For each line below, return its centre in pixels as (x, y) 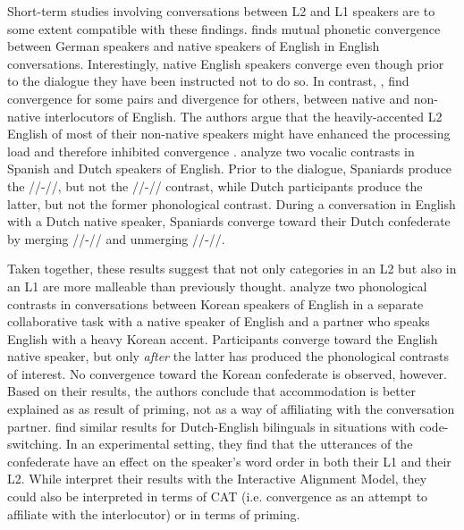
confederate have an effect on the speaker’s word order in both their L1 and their (229, 461)
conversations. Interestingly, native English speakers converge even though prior (226, 63)
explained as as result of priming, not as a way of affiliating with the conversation (231, 409)
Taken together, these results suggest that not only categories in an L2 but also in (232, 269)
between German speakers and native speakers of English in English (194, 46)
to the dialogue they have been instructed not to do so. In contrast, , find (208, 81)
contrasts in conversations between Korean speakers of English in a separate (215, 303)
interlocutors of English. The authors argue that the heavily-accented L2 (243, 116)
